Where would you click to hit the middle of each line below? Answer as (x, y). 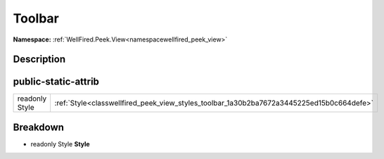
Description (39, 59)
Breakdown (39, 127)
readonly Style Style (60, 144)
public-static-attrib (56, 82)
